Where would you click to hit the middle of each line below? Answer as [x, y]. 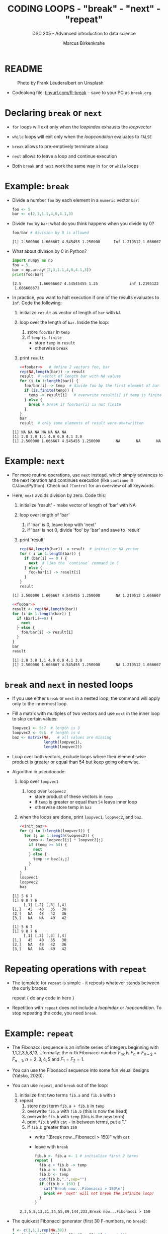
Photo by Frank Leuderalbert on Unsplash [60, 83]
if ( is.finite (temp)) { [49, 391]
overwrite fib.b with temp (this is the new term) [76, 1116]
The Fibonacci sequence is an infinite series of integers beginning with [85, 1047]
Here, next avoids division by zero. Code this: [59, 495]
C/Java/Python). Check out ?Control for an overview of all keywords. [83, 486]
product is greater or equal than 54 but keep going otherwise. [76, 762]
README [24, 69]
